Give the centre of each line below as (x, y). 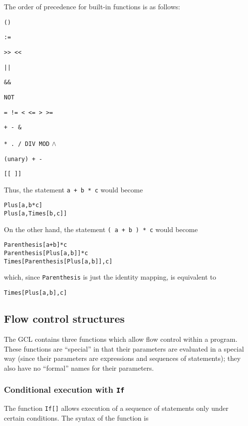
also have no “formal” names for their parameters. (79, 367)
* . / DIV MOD (27, 144)
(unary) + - (23, 159)
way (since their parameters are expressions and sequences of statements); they (122, 358)
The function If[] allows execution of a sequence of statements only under (116, 408)
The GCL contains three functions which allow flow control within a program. (121, 339)
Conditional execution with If (64, 390)
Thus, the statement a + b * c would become (73, 189)
